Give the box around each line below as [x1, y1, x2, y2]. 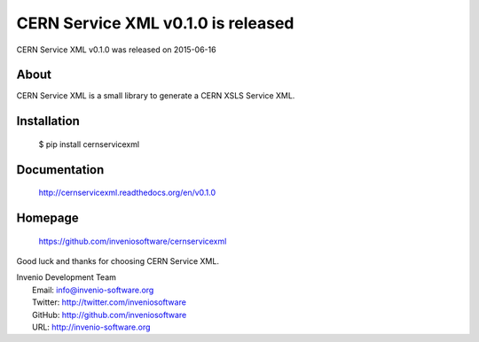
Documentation [16, 162, 105, 177]
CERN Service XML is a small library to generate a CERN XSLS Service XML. [16, 90, 295, 101]
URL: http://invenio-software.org [32, 322, 151, 332]
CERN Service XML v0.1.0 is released [16, 13, 294, 33]
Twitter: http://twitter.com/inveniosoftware [32, 297, 186, 307]
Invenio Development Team [16, 272, 117, 283]
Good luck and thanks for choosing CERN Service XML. [16, 256, 219, 267]
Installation [16, 113, 80, 128]
